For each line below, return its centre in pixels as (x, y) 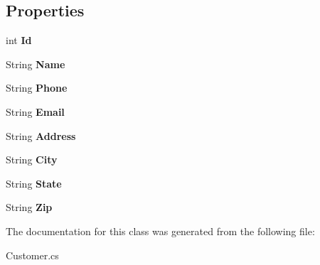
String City (32, 159)
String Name (36, 64)
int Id (19, 40)
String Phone (37, 88)
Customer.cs (32, 255)
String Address (41, 135)
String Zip (29, 207)
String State (34, 183)
